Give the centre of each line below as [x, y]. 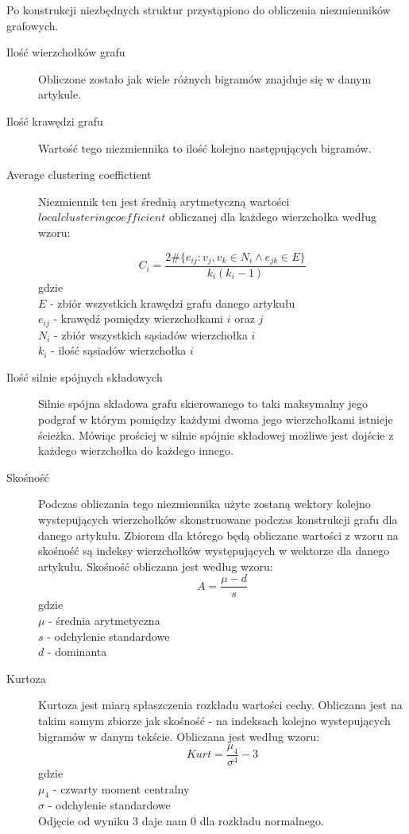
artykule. [60, 94]
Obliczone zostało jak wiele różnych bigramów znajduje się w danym [205, 78]
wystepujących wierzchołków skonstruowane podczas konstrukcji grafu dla [218, 519]
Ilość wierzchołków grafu [66, 52]
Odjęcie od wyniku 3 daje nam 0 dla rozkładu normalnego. [181, 820]
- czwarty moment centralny [121, 788]
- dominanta [77, 652]
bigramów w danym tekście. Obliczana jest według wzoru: [179, 736]
